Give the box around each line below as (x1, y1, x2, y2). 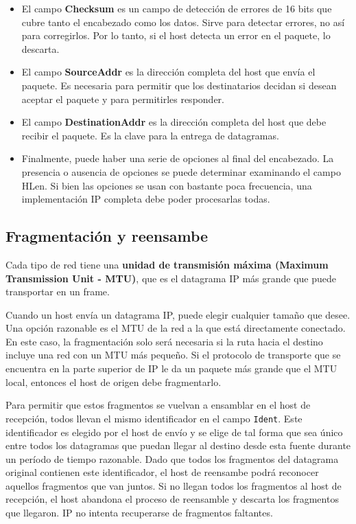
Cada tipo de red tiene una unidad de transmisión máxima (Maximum (5, 257, 329, 271)
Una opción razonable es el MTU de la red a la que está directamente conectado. (5, 321, 346, 335)
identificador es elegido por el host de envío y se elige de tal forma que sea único (5, 424, 343, 439)
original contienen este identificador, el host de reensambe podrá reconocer (5, 465, 319, 479)
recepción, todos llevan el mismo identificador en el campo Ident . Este (5, 411, 302, 425)
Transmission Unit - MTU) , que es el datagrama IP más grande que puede (5, 271, 337, 285)
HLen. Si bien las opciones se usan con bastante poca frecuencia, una (21, 178, 312, 192)
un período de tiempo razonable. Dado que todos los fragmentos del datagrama (5, 451, 339, 466)
